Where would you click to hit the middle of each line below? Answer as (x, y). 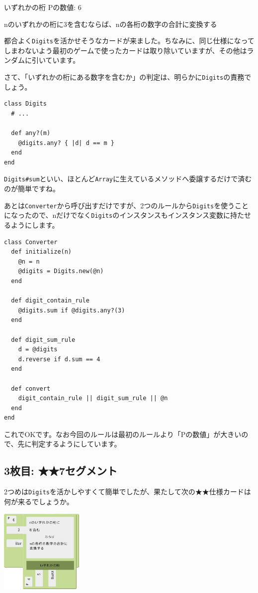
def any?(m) (31, 133)
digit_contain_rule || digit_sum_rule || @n (93, 398)
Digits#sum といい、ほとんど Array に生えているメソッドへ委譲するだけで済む (128, 179)
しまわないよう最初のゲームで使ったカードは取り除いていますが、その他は (126, 50)
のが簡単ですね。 (32, 189)
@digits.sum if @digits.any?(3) (72, 310)
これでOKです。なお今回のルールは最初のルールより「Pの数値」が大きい (123, 434)
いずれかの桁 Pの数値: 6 (43, 7)
